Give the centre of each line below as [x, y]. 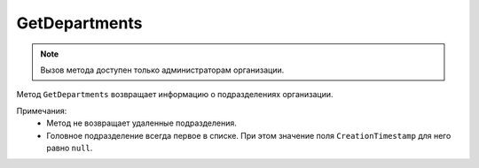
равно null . [70, 148]
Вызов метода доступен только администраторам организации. [162, 70]
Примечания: [42, 111]
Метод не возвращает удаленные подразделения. [141, 123]
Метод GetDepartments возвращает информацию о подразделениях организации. [175, 95]
